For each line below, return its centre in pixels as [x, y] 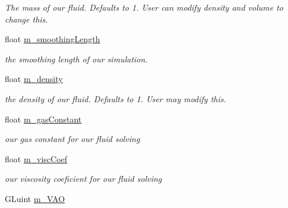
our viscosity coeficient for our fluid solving [83, 179]
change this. [26, 19]
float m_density [34, 79]
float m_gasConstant [43, 119]
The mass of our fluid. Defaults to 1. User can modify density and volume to [144, 7]
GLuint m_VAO [35, 198]
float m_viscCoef [36, 158]
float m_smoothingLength [53, 39]
